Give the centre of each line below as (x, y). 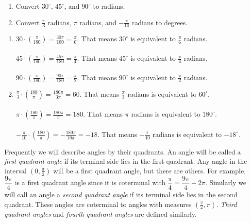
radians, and (98, 22)
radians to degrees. (160, 22)
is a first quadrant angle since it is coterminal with (90, 182)
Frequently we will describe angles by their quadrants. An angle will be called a (123, 151)
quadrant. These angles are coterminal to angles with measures (98, 204)
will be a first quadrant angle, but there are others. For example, (150, 170)
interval (16, 170)
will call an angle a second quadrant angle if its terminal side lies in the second (121, 195)
